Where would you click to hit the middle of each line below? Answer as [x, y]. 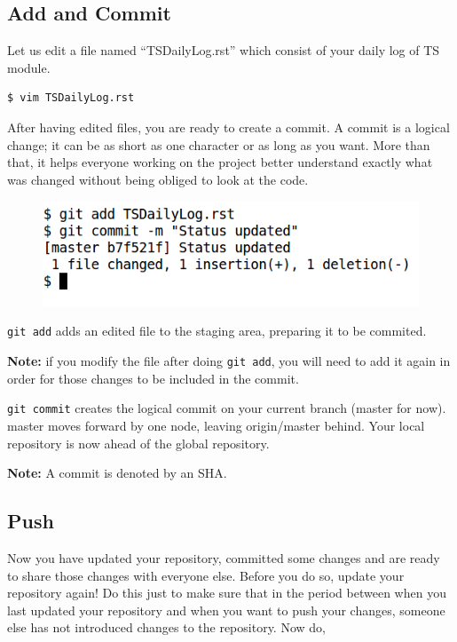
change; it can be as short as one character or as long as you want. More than [219, 144]
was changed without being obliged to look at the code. [158, 179]
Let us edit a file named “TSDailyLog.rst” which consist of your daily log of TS [224, 50]
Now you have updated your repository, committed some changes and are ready [224, 557]
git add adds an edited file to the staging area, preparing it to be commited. [217, 331]
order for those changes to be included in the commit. [153, 378]
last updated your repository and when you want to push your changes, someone [226, 610]
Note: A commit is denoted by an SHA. [117, 473]
